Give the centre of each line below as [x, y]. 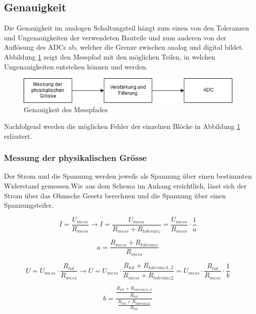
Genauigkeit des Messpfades [66, 110]
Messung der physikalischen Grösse [75, 158]
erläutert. [18, 136]
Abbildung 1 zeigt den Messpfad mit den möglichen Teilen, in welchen [110, 56]
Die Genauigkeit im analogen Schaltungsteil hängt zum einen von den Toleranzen [127, 28]
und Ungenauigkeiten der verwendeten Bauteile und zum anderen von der [115, 37]
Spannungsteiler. [29, 205]
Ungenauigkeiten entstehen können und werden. [76, 66]
